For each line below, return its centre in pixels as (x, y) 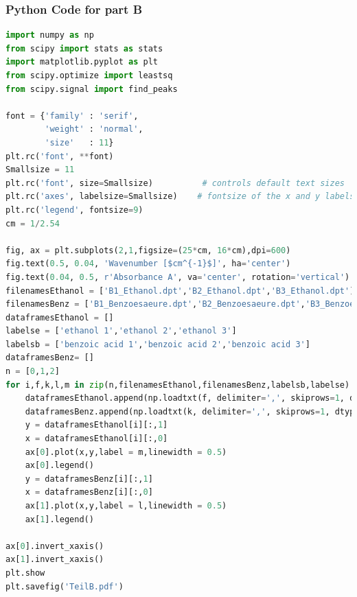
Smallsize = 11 (40, 170)
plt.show (25, 573)
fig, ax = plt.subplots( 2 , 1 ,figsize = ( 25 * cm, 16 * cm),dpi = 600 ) (148, 250)
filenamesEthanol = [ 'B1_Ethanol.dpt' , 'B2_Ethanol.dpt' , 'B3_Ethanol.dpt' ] (180, 291)
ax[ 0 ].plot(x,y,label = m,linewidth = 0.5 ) (126, 452)
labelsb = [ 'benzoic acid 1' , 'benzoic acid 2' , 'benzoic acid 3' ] (158, 344)
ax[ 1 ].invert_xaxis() (55, 560)
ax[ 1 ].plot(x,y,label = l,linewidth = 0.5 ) (126, 506)
